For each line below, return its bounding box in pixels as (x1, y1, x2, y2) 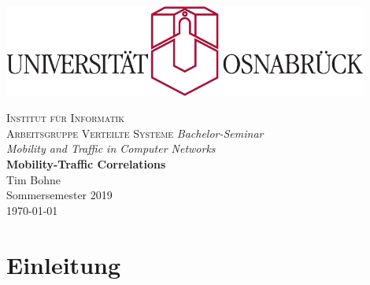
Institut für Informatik (6, 109, 124, 126)
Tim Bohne (6, 171, 61, 187)
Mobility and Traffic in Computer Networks (6, 140, 216, 157)
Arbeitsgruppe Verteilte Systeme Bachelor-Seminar (6, 124, 264, 141)
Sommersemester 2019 (6, 187, 113, 203)
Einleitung (6, 248, 121, 280)
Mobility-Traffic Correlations (6, 156, 166, 172)
